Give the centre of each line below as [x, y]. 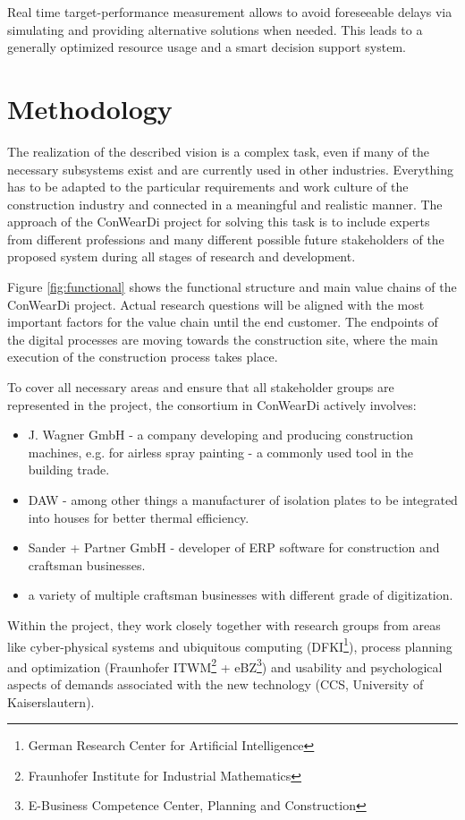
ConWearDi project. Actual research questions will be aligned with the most [216, 304]
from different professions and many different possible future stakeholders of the [226, 239]
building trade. [69, 470]
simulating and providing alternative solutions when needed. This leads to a [215, 29]
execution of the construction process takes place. [143, 357]
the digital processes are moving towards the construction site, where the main [223, 339]
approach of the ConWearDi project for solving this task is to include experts [219, 222]
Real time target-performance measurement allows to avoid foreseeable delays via [230, 12]
